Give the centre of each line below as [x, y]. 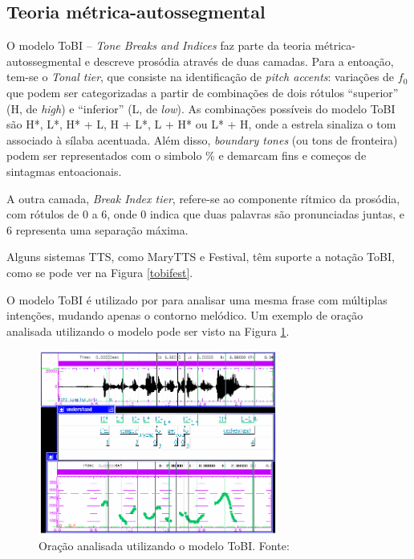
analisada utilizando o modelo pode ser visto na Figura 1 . [148, 331]
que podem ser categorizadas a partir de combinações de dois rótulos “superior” [203, 92]
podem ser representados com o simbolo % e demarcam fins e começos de [187, 155]
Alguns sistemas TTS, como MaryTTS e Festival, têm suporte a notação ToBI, [201, 257]
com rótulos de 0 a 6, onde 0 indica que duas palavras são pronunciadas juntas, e [206, 214]
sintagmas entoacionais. [64, 171]
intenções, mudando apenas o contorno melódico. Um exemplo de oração [185, 315]
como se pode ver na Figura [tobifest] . [100, 272]
